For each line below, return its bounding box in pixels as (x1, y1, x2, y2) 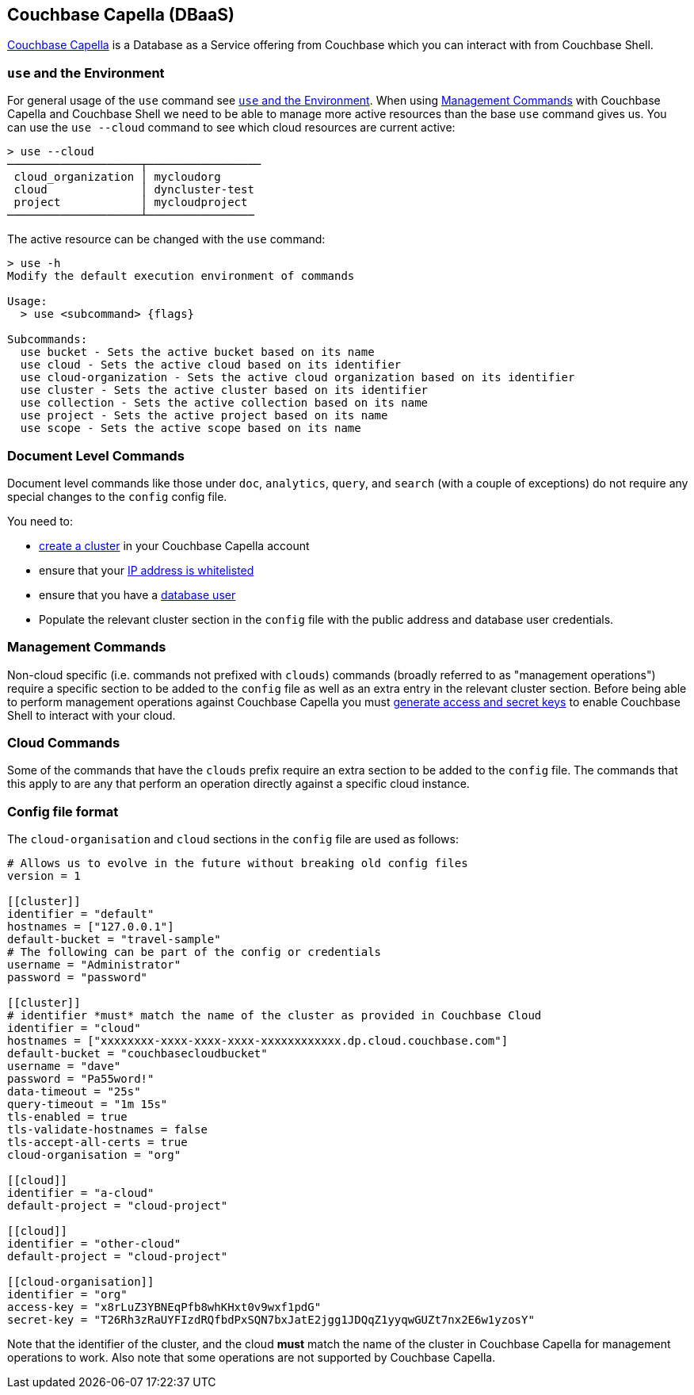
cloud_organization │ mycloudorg (13, 170, 221, 184)
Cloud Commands (7, 735, 120, 751)
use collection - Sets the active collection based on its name (20, 396, 429, 410)
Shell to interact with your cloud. (7, 708, 176, 722)
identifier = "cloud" (7, 1022, 141, 1035)
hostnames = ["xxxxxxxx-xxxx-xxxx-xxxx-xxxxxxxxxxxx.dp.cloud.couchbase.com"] (7, 1034, 509, 1048)
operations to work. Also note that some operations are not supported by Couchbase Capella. (7, 1351, 496, 1365)
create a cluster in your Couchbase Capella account (39, 538, 310, 552)
